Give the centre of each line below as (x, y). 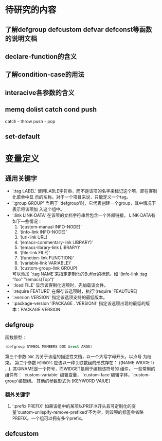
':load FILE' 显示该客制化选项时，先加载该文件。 (60, 285)
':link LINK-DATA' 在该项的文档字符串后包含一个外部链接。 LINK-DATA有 (84, 215)
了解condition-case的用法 (45, 75)
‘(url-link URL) (33, 237)
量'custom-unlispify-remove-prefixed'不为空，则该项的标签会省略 (78, 412)
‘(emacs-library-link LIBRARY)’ (50, 247)
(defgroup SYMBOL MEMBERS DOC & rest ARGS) (49, 346)
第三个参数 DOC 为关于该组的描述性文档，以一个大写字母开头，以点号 (73, 356)
